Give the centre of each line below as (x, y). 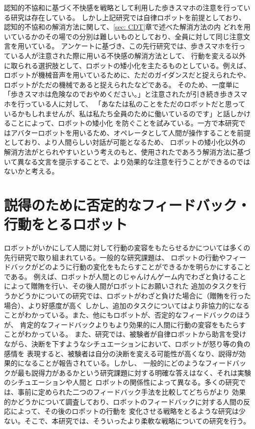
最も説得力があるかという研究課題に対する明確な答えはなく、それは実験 (134, 372)
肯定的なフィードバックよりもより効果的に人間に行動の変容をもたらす (133, 324)
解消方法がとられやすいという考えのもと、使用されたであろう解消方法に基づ (127, 151)
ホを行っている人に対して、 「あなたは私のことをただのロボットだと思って (125, 103)
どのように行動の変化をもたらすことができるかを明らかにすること (144, 267)
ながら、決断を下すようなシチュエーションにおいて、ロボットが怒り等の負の (127, 343)
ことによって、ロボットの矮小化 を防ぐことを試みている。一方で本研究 (125, 123)
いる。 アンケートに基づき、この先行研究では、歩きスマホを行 (138, 46)
